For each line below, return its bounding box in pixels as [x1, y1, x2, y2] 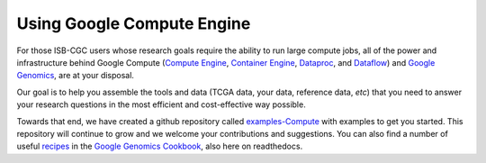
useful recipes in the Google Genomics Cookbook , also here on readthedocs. [16, 140, 303, 152]
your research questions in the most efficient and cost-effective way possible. [16, 99, 306, 110]
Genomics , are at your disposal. [16, 70, 135, 81]
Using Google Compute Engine [16, 14, 251, 33]
